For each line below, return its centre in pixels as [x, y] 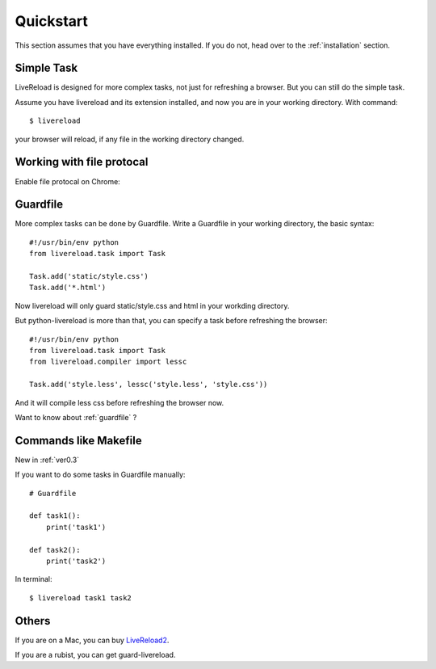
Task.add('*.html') [68, 288]
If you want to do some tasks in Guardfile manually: [100, 475]
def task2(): [55, 550]
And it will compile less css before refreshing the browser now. [119, 402]
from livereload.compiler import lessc [108, 362]
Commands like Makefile [78, 440]
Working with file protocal [82, 162]
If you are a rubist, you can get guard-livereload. [95, 655]
